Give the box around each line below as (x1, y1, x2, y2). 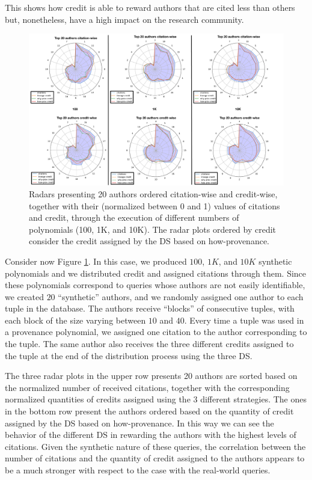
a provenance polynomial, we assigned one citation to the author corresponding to (5, 325, 307, 338)
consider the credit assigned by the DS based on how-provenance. (29, 235, 269, 247)
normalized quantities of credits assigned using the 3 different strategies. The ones (5, 393, 307, 405)
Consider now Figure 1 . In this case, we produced (5, 254, 187, 267)
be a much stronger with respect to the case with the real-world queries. (5, 464, 271, 476)
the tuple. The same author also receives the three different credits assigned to (5, 337, 294, 350)
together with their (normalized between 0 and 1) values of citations (29, 199, 280, 212)
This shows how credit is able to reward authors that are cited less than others (5, 1, 295, 13)
